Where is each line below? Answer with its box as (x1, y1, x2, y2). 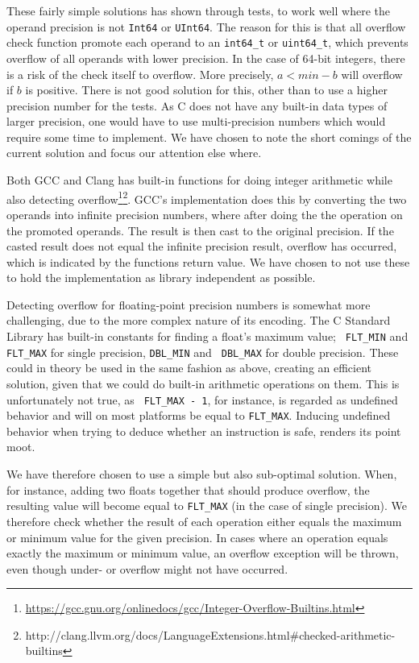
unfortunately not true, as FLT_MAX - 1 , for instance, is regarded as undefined (6, 391, 398, 408)
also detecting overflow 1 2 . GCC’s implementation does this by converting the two (6, 188, 407, 207)
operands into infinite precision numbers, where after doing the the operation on (6, 205, 403, 222)
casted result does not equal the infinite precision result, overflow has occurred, (6, 238, 397, 255)
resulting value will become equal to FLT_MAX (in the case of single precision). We (6, 497, 407, 514)
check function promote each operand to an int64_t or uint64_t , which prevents (6, 34, 409, 51)
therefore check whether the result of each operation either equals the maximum (6, 512, 402, 529)
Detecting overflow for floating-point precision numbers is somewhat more (6, 296, 371, 313)
